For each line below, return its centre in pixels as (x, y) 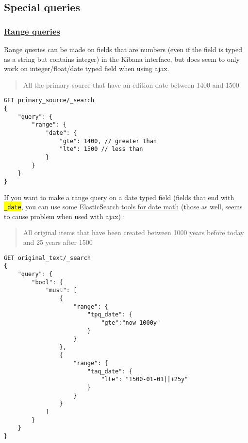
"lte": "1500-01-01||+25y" (145, 379)
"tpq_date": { (110, 315)
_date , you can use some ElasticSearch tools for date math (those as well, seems (123, 207)
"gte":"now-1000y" (131, 323)
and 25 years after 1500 (58, 242)
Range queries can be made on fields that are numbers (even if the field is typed (123, 49)
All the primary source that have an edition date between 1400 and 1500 (131, 84)
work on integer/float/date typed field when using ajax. (87, 68)
